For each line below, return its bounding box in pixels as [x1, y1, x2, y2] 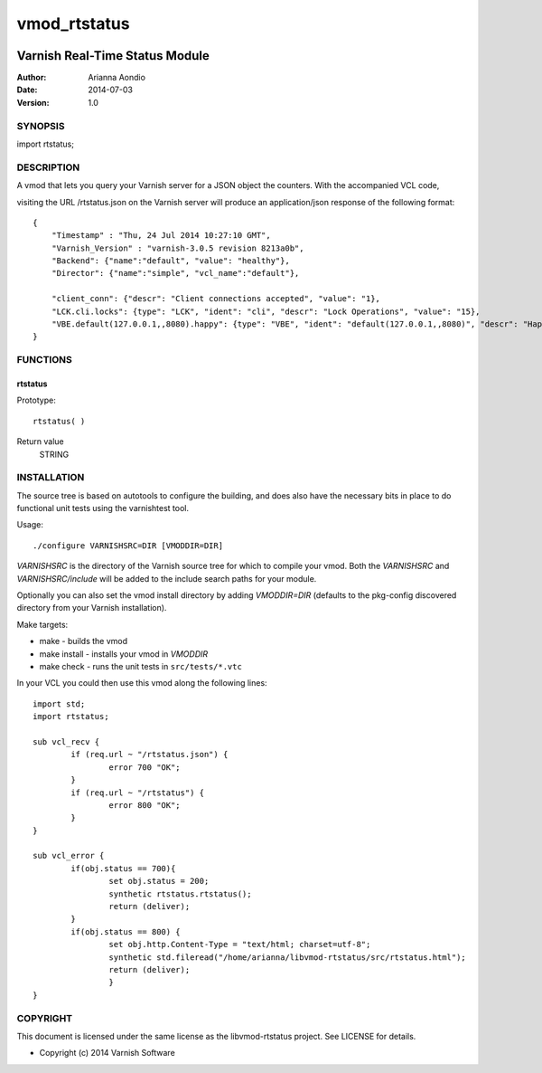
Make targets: [16, 619, 69, 630]
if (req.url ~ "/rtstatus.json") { [70, 749, 229, 760]
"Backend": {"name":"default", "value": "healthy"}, [51, 256, 291, 266]
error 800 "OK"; [108, 800, 181, 810]
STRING [39, 449, 70, 460]
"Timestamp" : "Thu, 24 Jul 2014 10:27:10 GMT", [51, 231, 271, 241]
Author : [16, 72, 47, 83]
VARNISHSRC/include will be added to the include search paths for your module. [16, 573, 317, 584]
